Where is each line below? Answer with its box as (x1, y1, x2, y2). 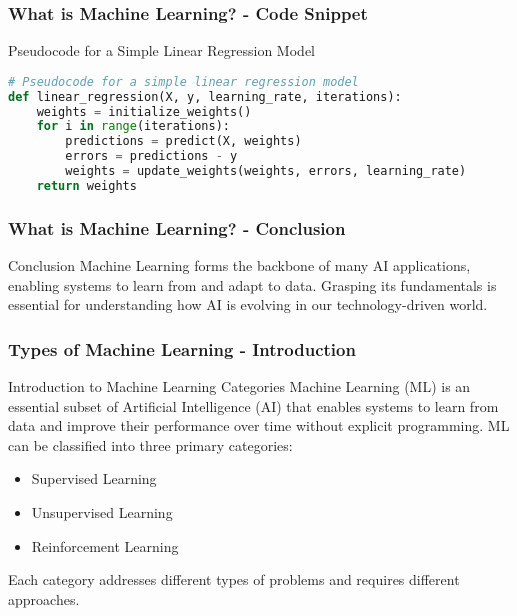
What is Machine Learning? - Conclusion (8, 215, 346, 240)
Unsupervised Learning (31, 502, 173, 522)
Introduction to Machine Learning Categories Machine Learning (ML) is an (8, 376, 471, 397)
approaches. (8, 588, 80, 609)
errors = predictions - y (65, 149, 238, 164)
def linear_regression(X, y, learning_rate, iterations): (8, 89, 402, 104)
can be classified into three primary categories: (8, 434, 293, 455)
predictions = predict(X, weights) (65, 134, 302, 149)
